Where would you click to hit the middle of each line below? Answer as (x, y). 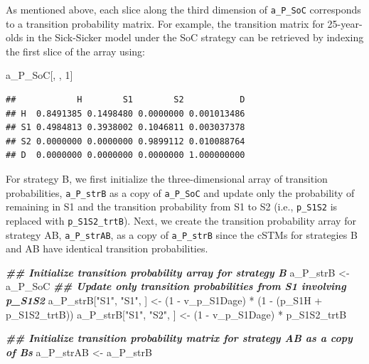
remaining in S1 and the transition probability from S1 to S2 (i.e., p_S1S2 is (172, 207)
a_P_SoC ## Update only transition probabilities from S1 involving (176, 286)
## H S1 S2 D (125, 100)
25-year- (345, 23)
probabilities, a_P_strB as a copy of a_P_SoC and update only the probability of (180, 192)
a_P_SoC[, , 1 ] (39, 75)
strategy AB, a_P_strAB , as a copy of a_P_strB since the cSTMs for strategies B (182, 234)
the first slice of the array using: (75, 51)
